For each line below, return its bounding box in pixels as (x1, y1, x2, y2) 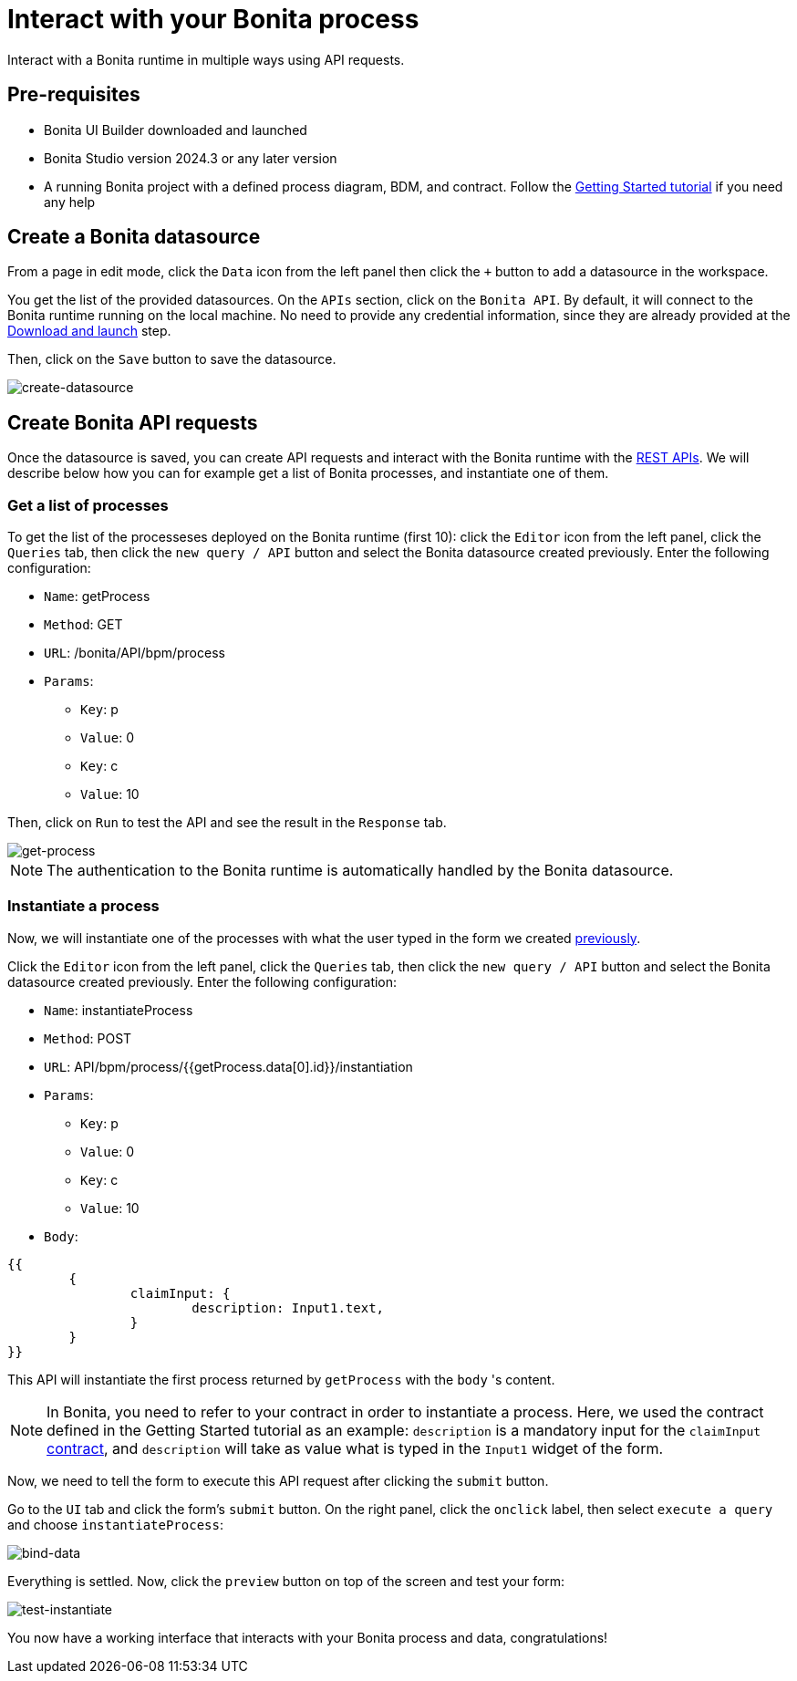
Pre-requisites (7, 83, 140, 107)
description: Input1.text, (191, 1300, 385, 1315)
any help (44, 193, 96, 210)
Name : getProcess (44, 588, 150, 605)
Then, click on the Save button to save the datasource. (7, 351, 336, 368)
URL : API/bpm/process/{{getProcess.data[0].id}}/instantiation (44, 1058, 413, 1074)
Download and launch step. (7, 323, 171, 339)
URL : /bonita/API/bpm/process (44, 645, 225, 661)
